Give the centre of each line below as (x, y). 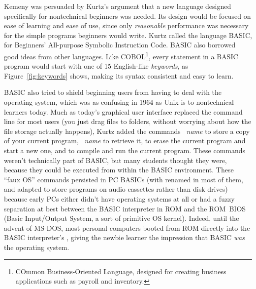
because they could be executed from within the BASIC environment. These (119, 170)
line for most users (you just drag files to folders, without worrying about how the (128, 121)
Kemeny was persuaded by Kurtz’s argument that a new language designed (118, 6)
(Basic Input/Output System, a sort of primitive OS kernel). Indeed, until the (122, 218)
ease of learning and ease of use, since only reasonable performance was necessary (126, 25)
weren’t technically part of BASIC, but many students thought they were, (115, 160)
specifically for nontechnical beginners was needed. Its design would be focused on (128, 16)
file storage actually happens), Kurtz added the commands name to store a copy (127, 131)
